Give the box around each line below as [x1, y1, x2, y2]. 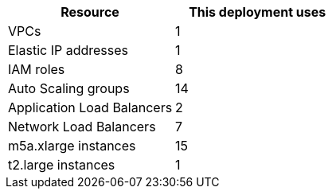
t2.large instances [8, 157, 115, 173]
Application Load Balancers [8, 99, 173, 115]
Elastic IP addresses [8, 42, 129, 58]
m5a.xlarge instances [8, 138, 136, 154]
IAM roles [8, 61, 65, 77]
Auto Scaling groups [8, 80, 130, 96]
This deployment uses [189, 4, 326, 20]
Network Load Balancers [8, 119, 156, 135]
